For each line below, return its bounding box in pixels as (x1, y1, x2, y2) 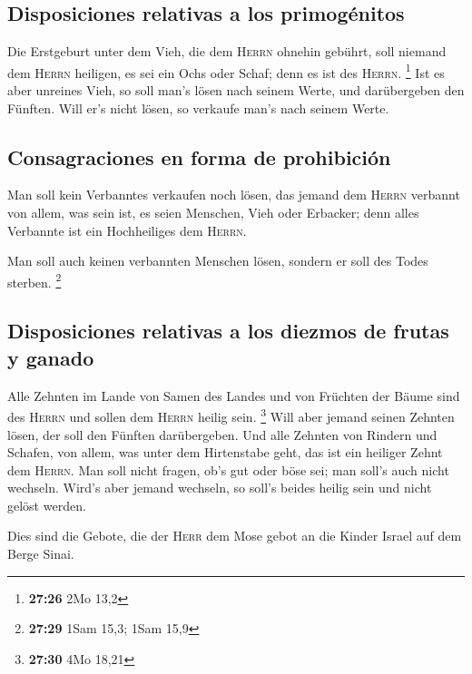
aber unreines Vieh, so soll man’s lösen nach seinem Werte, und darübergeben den (7, 81, 465, 100)
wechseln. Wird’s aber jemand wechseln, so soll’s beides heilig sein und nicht (7, 478, 432, 497)
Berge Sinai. (7, 544, 74, 563)
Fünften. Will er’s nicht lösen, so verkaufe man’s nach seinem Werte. (7, 98, 389, 117)
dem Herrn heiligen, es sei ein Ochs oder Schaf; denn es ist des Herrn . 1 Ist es (7, 60, 445, 82)
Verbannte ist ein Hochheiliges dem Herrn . (7, 220, 247, 239)
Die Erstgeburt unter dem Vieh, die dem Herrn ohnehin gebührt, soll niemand (7, 42, 447, 61)
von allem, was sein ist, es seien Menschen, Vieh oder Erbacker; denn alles (7, 203, 419, 222)
